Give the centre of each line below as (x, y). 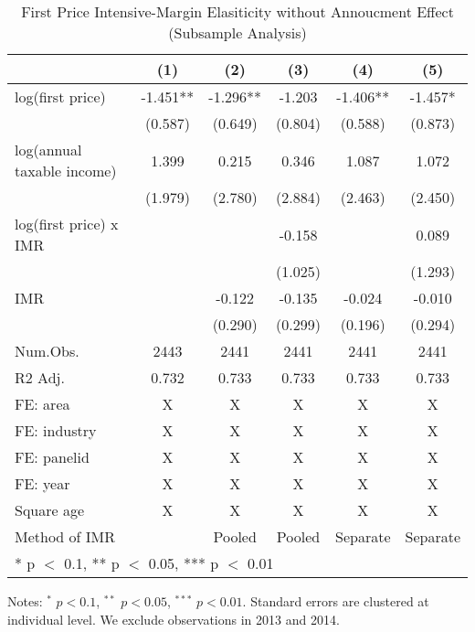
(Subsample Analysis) (237, 32)
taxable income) (66, 171)
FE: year (42, 483)
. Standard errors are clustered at (336, 601)
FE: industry (56, 430)
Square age (50, 510)
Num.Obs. (47, 351)
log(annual (48, 150)
